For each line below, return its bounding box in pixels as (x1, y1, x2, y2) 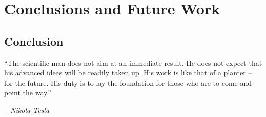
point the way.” (4, 87, 51, 98)
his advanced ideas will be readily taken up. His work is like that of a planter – (4, 67, 252, 78)
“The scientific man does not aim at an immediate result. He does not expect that (4, 57, 262, 68)
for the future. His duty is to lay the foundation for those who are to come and (4, 77, 252, 88)
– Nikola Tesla (4, 104, 50, 115)
